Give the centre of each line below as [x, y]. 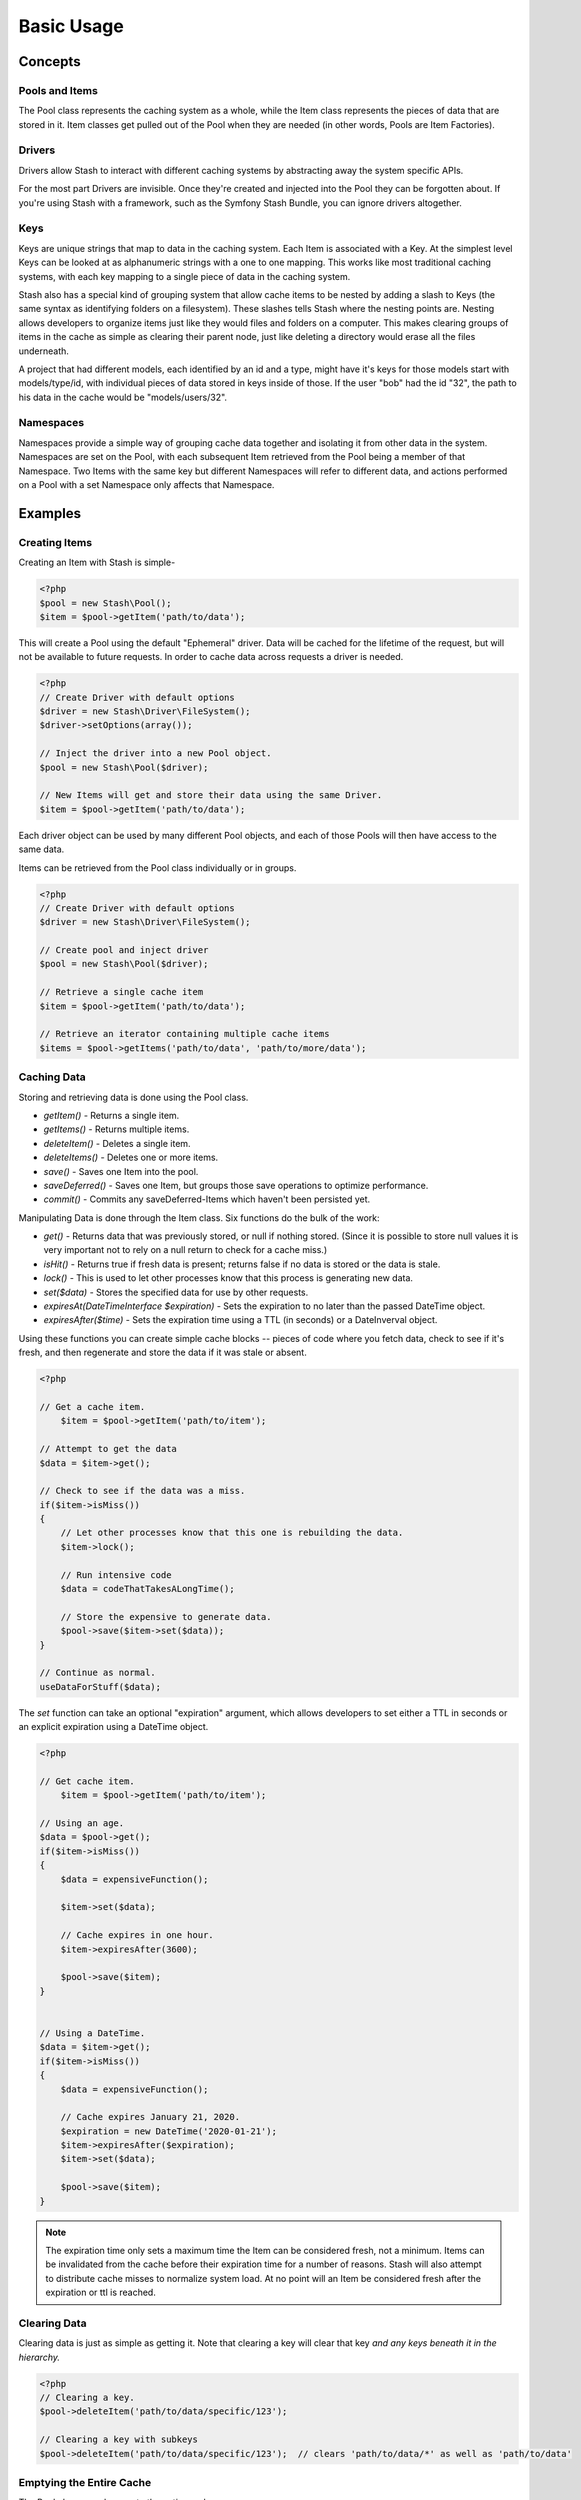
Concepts [49, 61]
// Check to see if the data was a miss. [142, 1491]
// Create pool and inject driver [124, 950]
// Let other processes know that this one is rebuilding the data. [232, 1533]
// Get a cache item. [92, 1406]
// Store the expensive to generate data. [166, 1616]
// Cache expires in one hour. [137, 1935]
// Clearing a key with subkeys [119, 2439]
